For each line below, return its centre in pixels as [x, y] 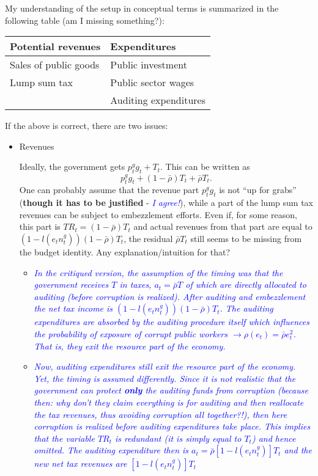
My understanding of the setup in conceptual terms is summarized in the [142, 8]
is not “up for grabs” [258, 190]
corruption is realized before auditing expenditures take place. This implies [172, 426]
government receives [71, 284]
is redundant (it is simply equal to [178, 438]
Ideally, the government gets [72, 167]
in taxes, [135, 284]
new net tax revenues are [80, 463]
